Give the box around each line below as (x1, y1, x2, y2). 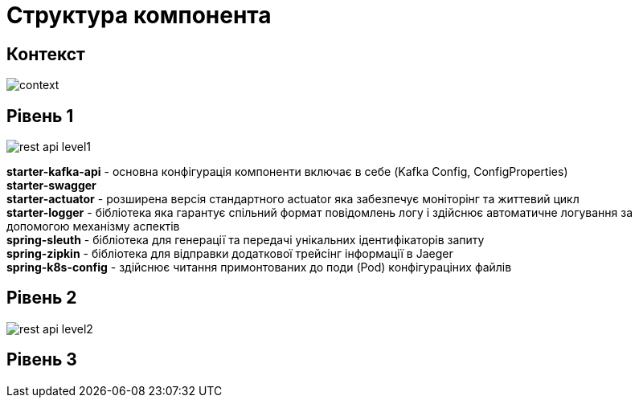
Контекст (6, 43, 85, 64)
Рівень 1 (6, 105, 74, 126)
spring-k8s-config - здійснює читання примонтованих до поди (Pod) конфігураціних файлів (6, 260, 512, 275)
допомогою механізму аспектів (6, 219, 180, 234)
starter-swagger (6, 178, 96, 193)
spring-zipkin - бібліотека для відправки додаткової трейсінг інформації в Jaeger (6, 247, 453, 261)
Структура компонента (6, 2, 272, 29)
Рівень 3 (6, 349, 77, 370)
